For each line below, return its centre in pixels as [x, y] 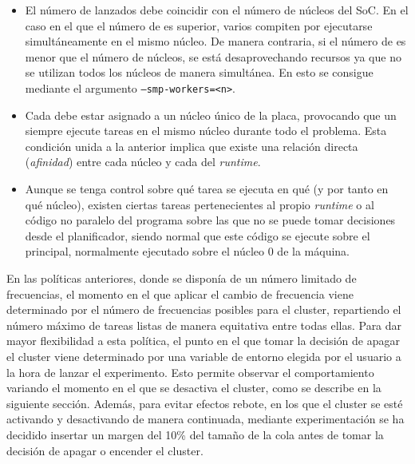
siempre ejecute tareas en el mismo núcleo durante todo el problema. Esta [206, 131]
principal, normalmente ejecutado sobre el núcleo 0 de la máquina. [187, 251]
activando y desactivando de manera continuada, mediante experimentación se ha [206, 419]
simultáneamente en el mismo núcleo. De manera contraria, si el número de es [215, 41]
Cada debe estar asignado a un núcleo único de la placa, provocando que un [211, 115]
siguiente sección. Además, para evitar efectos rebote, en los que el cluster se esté [205, 403]
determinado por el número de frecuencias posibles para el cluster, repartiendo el [204, 309]
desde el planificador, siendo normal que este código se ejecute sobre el [198, 235]
